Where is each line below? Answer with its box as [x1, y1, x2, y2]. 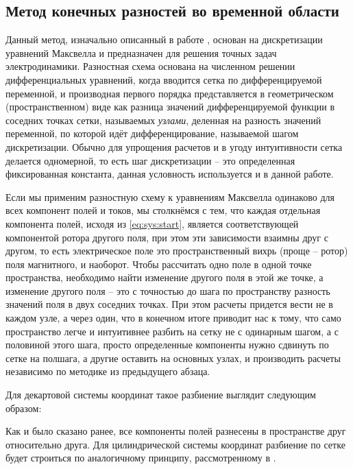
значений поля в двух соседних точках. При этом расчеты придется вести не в [5, 297, 333, 311]
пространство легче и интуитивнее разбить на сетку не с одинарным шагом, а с [5, 324, 339, 338]
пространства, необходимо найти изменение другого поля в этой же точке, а [5, 270, 324, 285]
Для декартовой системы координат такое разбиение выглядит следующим [5, 387, 316, 402]
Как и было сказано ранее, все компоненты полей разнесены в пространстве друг [5, 424, 346, 438]
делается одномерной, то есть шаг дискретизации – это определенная [5, 153, 295, 167]
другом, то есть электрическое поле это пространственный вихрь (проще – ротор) [5, 243, 348, 258]
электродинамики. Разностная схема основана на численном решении [5, 59, 295, 73]
